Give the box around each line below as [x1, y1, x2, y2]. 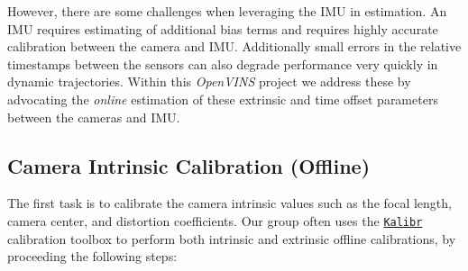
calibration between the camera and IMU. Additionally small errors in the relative [7, 37, 462, 56]
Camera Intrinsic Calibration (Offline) [7, 151, 371, 179]
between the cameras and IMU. [7, 107, 180, 126]
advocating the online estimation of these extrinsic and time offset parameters [7, 89, 438, 108]
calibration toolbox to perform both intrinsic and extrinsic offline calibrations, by [7, 229, 456, 248]
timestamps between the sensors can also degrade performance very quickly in [7, 54, 438, 73]
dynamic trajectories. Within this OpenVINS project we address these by [7, 72, 411, 91]
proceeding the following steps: [7, 247, 178, 266]
